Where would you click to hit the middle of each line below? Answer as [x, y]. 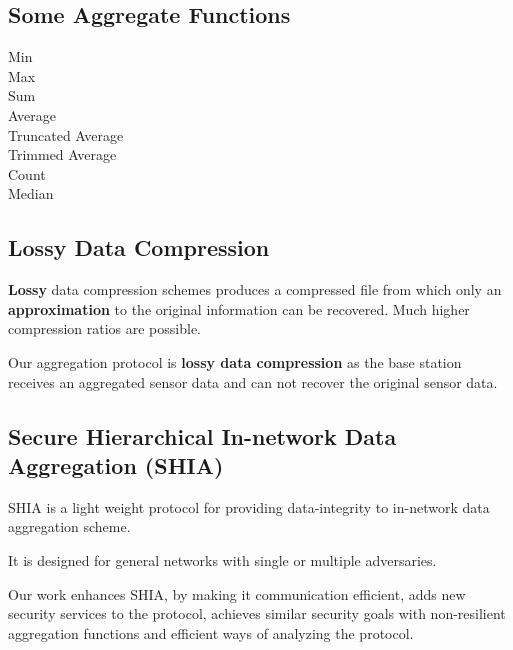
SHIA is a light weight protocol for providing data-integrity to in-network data [249, 506]
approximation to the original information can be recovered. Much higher [239, 308]
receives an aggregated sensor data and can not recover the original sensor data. [253, 381]
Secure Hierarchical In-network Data [202, 435]
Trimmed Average [62, 154]
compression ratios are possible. [104, 328]
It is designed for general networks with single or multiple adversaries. [222, 559]
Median [31, 193]
